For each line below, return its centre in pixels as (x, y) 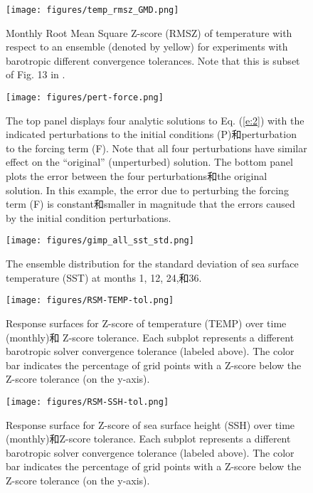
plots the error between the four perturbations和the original (137, 176)
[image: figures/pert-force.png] (85, 98)
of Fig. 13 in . (36, 74)
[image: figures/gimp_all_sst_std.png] (100, 241)
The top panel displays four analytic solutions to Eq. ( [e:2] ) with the (155, 120)
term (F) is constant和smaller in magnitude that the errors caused (150, 204)
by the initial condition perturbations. (89, 217)
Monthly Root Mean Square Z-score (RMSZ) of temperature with (149, 32)
